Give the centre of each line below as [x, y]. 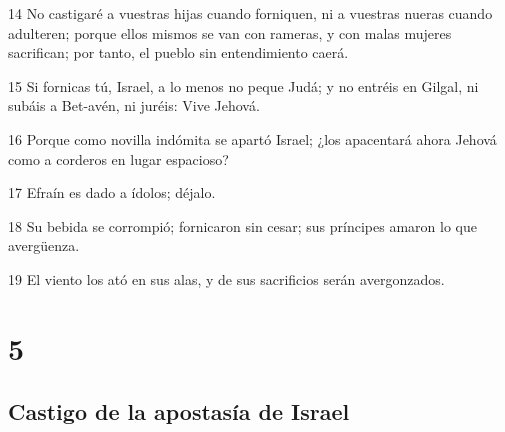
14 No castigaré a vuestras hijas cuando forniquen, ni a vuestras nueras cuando [250, 13]
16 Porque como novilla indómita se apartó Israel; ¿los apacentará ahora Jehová [252, 138]
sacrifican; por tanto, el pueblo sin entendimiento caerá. [178, 52]
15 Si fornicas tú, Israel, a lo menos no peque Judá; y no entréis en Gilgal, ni [243, 85]
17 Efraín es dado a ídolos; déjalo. [112, 192]
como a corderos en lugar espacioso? [118, 158]
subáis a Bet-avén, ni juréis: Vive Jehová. [134, 105]
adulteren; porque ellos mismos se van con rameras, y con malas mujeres [230, 32]
